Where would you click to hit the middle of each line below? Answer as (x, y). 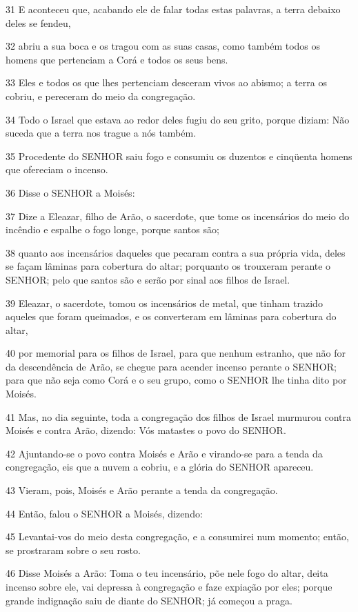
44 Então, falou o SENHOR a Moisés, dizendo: (104, 513)
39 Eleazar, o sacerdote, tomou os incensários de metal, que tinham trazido (164, 303)
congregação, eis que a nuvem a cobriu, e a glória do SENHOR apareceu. (160, 467)
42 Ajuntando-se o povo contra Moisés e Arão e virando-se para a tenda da (164, 453)
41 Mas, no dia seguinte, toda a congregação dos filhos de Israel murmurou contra (179, 416)
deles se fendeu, (38, 22)
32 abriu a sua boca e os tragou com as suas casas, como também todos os (163, 46)
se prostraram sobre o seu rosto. (73, 550)
